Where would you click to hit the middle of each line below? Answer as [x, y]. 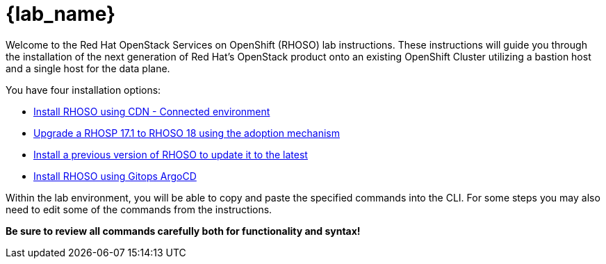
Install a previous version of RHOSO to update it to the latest [171, 154]
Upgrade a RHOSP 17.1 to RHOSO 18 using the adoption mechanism [187, 133]
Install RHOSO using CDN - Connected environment [152, 111]
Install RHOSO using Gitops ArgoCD [115, 176]
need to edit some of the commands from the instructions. [139, 209]
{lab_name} [61, 14]
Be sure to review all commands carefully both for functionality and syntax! [183, 231]
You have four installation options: [83, 90]
